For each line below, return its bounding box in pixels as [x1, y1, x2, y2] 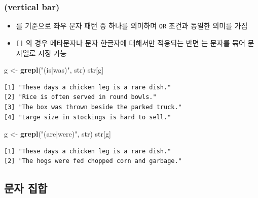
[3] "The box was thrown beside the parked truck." [4, 103, 182, 111]
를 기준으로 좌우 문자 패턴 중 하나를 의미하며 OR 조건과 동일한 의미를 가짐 [16, 20, 248, 31]
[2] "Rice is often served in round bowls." [4, 93, 157, 101]
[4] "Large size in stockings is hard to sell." [4, 113, 171, 121]
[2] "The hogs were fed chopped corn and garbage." [4, 157, 182, 165]
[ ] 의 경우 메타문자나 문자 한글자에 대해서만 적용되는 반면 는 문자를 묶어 [16, 37, 245, 48]
